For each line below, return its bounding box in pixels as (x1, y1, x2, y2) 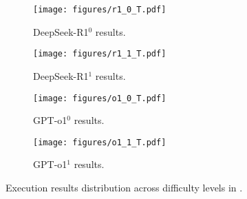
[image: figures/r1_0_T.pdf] (33, 5, 167, 14)
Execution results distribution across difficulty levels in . (6, 180, 243, 194)
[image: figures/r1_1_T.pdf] (33, 49, 167, 59)
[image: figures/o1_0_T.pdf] (33, 93, 167, 103)
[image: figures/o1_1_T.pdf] (33, 137, 167, 147)
